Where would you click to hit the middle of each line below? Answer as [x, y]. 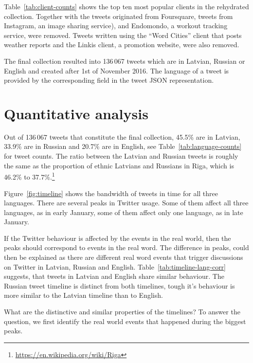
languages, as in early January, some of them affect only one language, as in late [124, 212]
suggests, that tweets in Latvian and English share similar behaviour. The [114, 276]
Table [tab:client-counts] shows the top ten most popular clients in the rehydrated [126, 6]
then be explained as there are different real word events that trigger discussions [124, 257]
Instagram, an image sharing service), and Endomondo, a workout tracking [116, 26]
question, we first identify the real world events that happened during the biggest [125, 321]
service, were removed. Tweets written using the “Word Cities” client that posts [123, 35]
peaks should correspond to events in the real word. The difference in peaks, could [126, 247]
